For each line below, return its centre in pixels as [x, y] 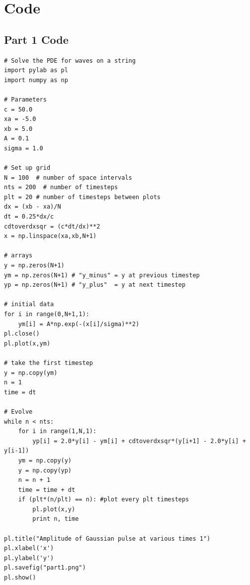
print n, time [56, 519]
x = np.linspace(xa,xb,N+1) [50, 236]
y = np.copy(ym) [31, 373]
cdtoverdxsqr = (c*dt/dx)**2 [52, 226]
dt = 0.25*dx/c [29, 217]
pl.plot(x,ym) [27, 343]
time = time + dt [47, 490]
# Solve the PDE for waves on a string [70, 60]
